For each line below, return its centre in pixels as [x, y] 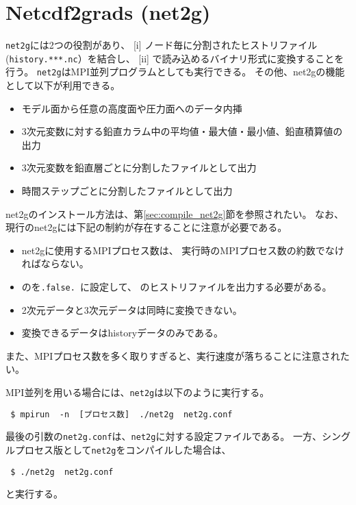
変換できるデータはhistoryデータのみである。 [122, 333]
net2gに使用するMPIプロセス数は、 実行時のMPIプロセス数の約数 [168, 250]
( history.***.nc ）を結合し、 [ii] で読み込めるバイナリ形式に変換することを [175, 58]
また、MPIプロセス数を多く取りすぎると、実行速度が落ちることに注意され [173, 355]
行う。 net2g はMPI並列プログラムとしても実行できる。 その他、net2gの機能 [175, 72]
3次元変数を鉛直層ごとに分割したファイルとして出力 [139, 168]
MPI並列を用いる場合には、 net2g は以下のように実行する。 [138, 392]
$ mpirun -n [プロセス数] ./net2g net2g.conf [122, 414]
